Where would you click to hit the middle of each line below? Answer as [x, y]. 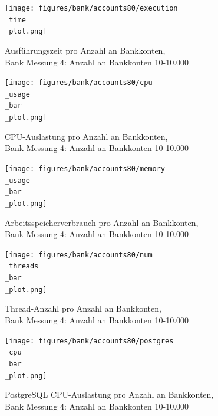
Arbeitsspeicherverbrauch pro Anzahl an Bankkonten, [102, 222]
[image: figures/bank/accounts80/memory [85, 168]
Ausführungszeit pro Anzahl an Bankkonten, [85, 50]
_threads [22, 266]
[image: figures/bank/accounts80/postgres [89, 341]
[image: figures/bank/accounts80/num [79, 255]
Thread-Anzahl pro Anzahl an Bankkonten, [83, 308]
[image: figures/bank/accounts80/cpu [79, 83]
